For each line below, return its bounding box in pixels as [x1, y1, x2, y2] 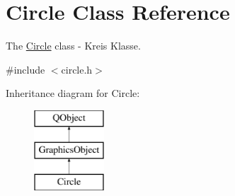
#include [6, 62, 45, 76]
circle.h [61, 62, 93, 76]
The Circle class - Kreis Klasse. [6, 38, 141, 53]
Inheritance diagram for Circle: [6, 86, 140, 100]
